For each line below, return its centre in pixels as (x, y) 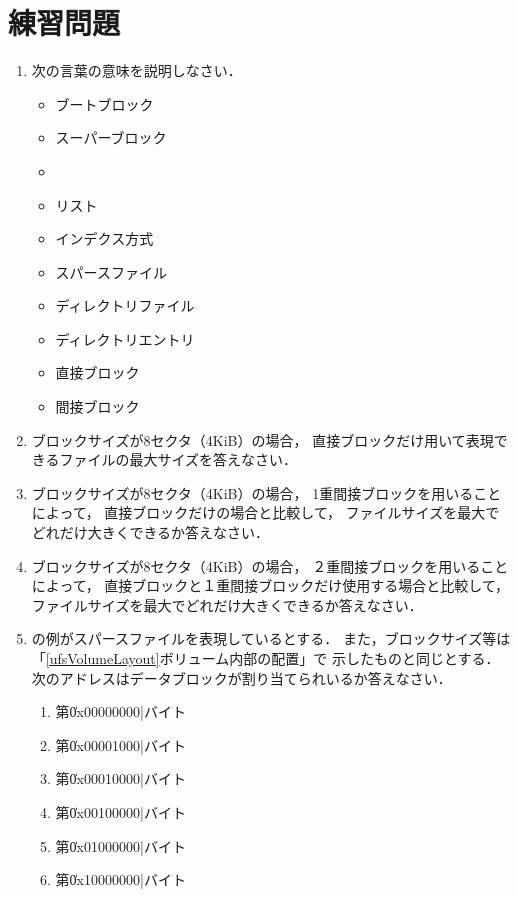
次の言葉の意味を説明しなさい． (136, 70)
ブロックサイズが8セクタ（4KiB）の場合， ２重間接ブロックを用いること (270, 565)
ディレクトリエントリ (125, 338)
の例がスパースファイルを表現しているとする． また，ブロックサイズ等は (271, 638)
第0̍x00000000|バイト (120, 711)
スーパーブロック (111, 137)
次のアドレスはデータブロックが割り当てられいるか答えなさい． (241, 677)
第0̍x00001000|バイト (120, 744)
